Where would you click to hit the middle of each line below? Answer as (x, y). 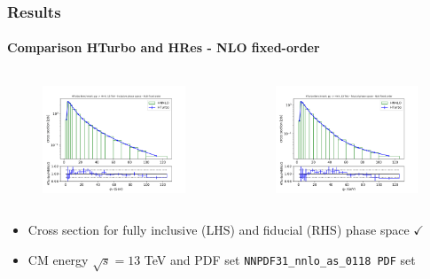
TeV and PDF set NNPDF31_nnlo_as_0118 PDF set (280, 259)
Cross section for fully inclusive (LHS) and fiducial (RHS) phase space (219, 230)
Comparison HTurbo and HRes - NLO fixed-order (164, 47)
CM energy (58, 259)
